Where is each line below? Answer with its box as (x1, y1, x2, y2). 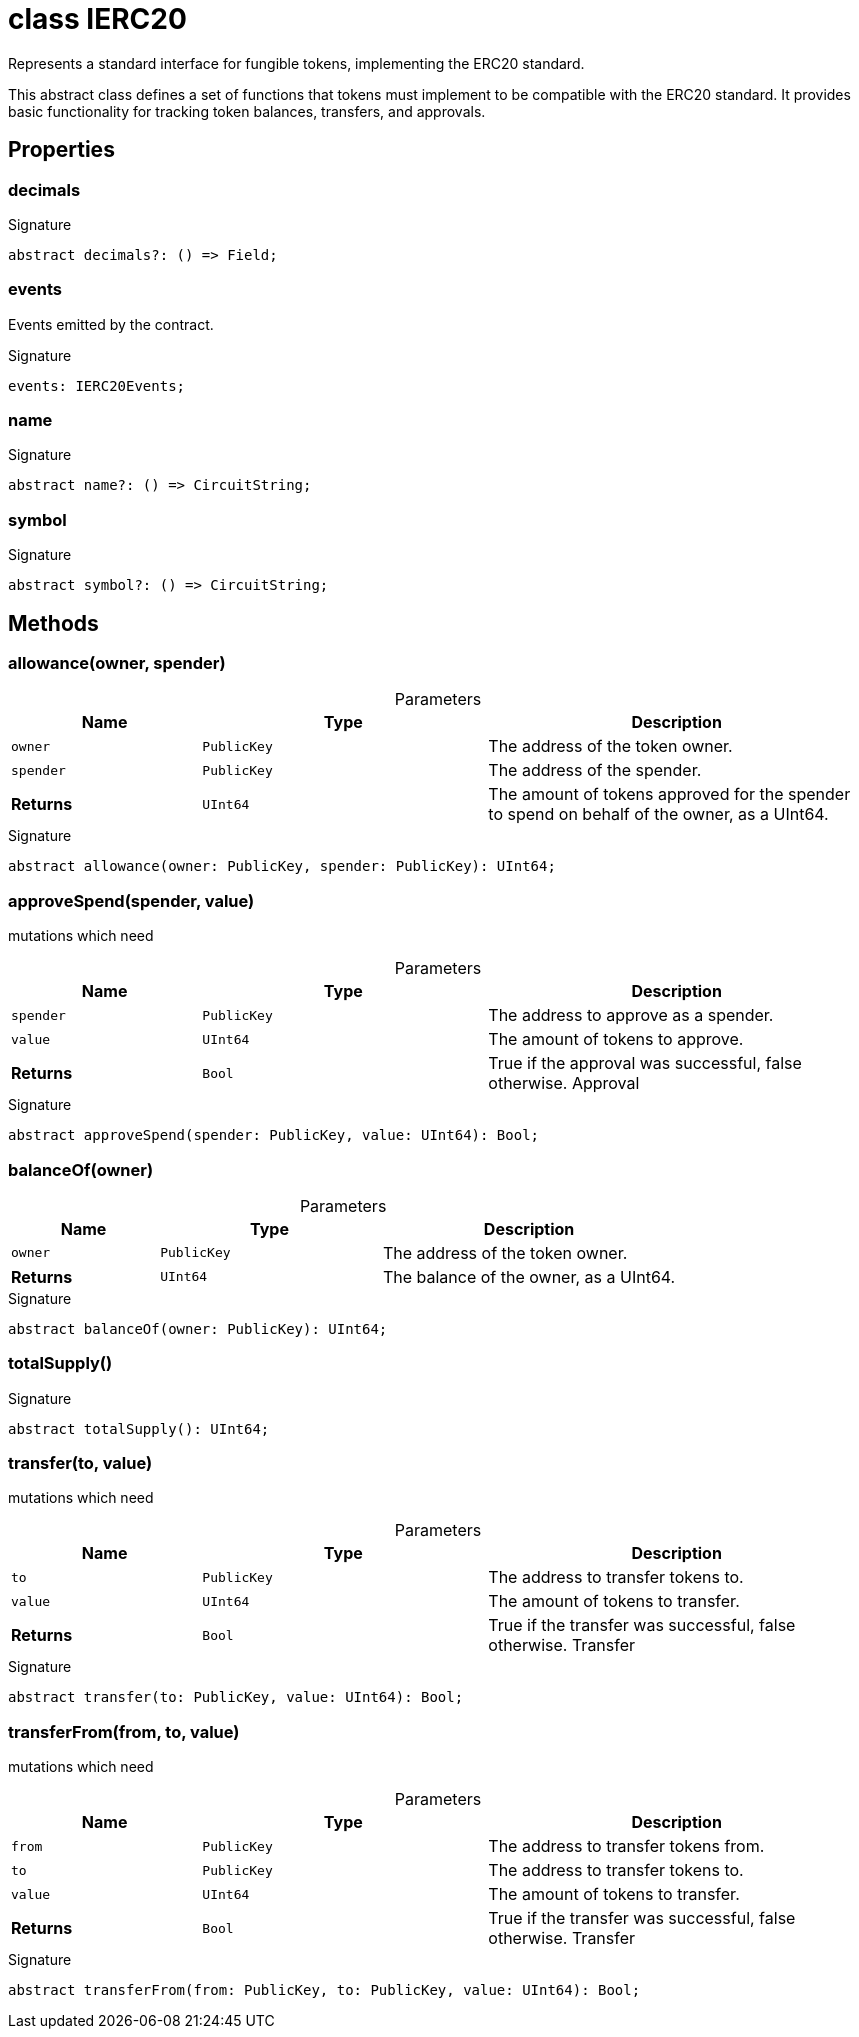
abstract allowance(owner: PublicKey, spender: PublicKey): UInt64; (8, 858, 556, 875)
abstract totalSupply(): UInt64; (8, 1420, 270, 1437)
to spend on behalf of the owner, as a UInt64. (488, 804, 829, 825)
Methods (8, 610, 99, 636)
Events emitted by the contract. (8, 315, 214, 333)
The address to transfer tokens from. (488, 1836, 765, 1857)
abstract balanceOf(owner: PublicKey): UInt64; (8, 1320, 388, 1337)
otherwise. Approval (488, 1073, 640, 1094)
